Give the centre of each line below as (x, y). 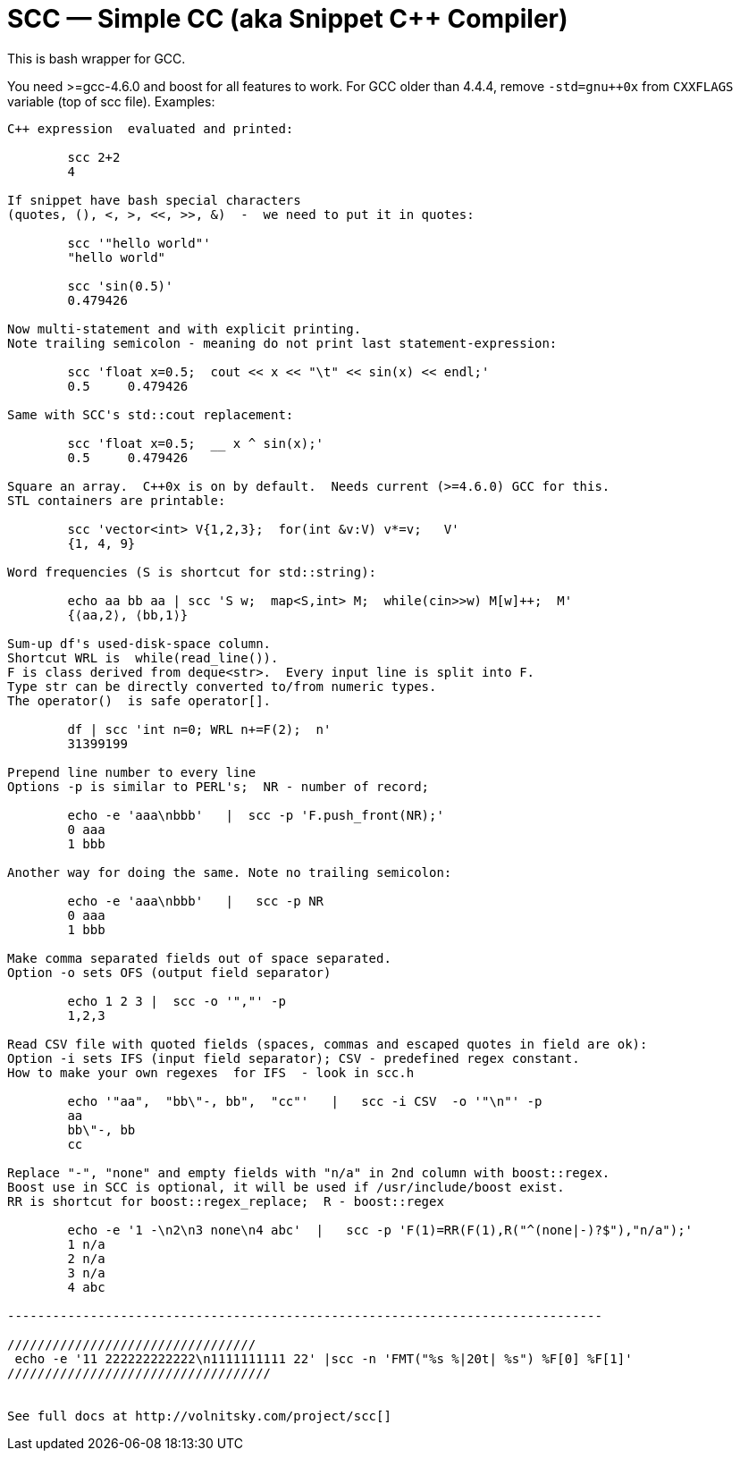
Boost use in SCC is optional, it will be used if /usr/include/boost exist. (286, 1187)
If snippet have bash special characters (154, 200)
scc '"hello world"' (139, 243)
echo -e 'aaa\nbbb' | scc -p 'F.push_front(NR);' (256, 815)
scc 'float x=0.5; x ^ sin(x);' (196, 443)
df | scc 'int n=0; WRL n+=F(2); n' (199, 729)
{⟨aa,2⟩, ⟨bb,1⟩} (128, 615)
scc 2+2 (94, 157)
